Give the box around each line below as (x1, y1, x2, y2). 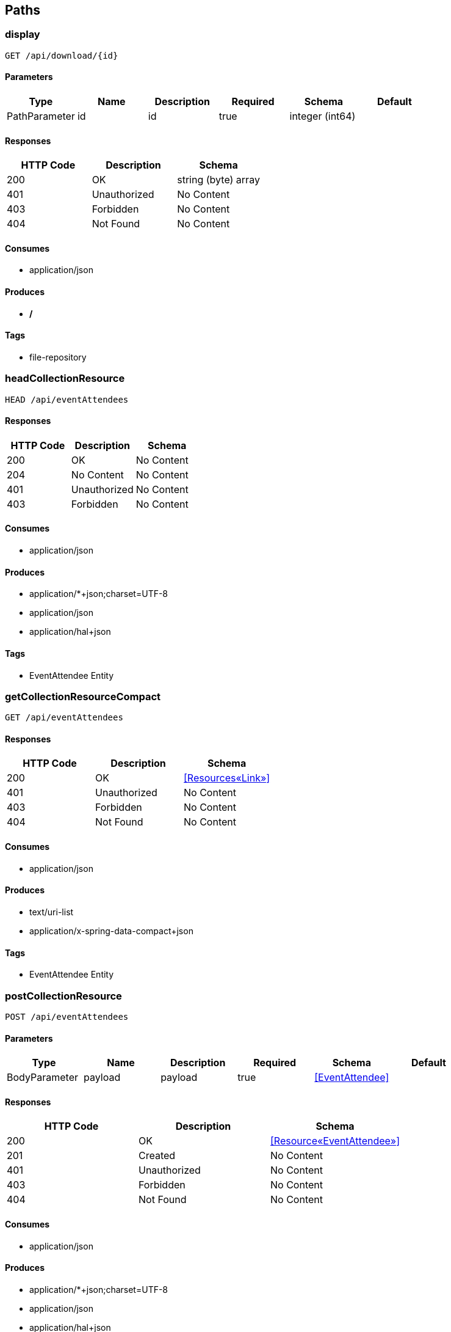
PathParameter (7, 110, 75, 123)
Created (139, 1149, 176, 1162)
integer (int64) (289, 110, 356, 123)
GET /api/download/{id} (5, 50, 118, 60)
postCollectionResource (5, 989, 122, 1002)
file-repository (29, 351, 87, 362)
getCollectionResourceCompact (5, 690, 161, 703)
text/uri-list (29, 906, 74, 917)
